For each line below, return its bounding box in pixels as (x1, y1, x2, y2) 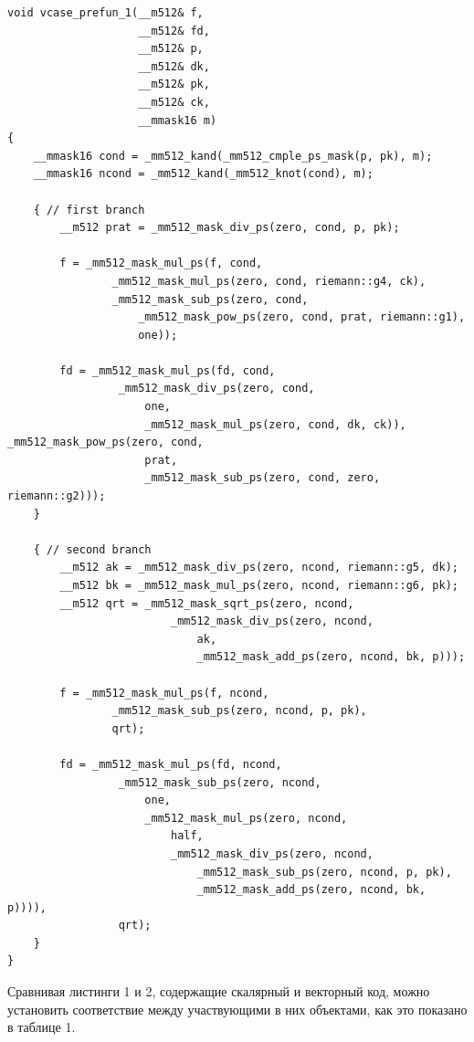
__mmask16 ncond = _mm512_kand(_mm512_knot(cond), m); (33, 167, 374, 181)
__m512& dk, (138, 59, 210, 73)
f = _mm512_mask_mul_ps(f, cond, (59, 257, 263, 270)
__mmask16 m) (138, 113, 217, 127)
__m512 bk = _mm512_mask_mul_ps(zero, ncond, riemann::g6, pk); (59, 579, 458, 592)
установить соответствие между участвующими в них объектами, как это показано (7, 999, 468, 1018)
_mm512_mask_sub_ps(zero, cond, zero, (144, 471, 381, 485)
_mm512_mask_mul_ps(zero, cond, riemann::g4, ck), (111, 274, 427, 288)
